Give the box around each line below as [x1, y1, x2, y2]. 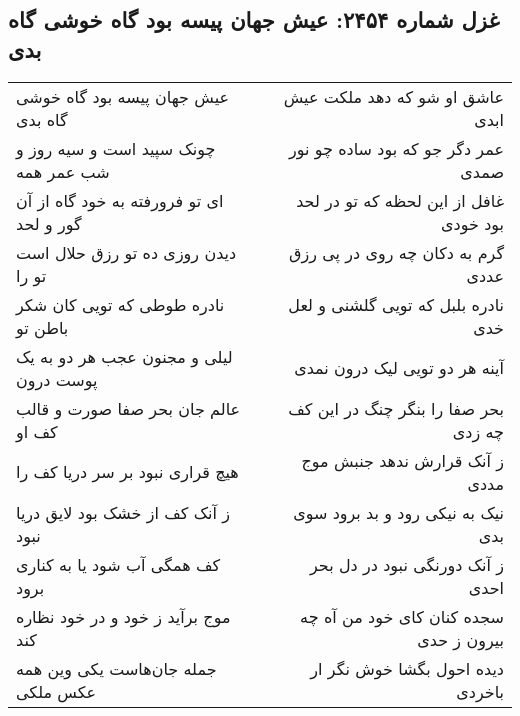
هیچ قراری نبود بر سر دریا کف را [16, 460, 239, 484]
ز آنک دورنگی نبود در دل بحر [310, 552, 504, 576]
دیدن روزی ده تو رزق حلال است [16, 240, 237, 264]
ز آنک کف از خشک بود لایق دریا [16, 500, 231, 524]
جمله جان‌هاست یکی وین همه [16, 656, 217, 680]
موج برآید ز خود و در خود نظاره [16, 604, 231, 628]
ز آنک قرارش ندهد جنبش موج [301, 448, 504, 472]
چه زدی [452, 419, 504, 443]
